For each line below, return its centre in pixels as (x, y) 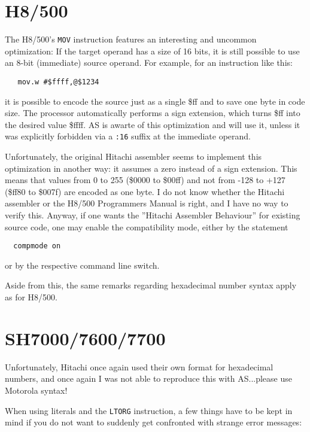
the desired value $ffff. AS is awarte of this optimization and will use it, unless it (153, 124)
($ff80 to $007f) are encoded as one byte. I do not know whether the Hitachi (145, 191)
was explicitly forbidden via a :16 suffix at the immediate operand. (128, 136)
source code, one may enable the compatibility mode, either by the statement (147, 226)
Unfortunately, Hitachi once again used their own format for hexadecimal (139, 366)
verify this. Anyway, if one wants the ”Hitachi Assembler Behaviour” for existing (153, 215)
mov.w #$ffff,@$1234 (58, 82)
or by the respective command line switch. (82, 265)
